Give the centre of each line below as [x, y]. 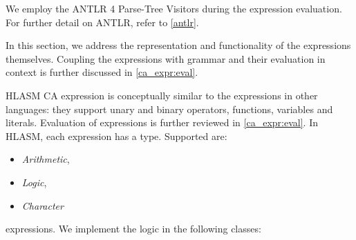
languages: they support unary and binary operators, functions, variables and [169, 109]
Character [43, 205]
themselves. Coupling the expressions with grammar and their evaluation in [166, 58]
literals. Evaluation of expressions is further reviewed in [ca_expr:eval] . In [162, 122]
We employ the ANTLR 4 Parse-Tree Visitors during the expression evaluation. [174, 8]
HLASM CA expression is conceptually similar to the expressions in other [162, 95]
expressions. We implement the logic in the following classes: [133, 229]
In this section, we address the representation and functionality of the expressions [178, 45]
